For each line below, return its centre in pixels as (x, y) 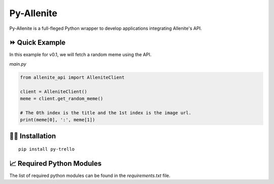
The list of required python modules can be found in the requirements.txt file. (90, 176)
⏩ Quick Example (38, 43)
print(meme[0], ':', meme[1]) (58, 120)
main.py (18, 64)
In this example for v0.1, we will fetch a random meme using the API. (80, 55)
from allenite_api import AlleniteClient (72, 77)
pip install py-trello (47, 149)
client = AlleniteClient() (54, 91)
